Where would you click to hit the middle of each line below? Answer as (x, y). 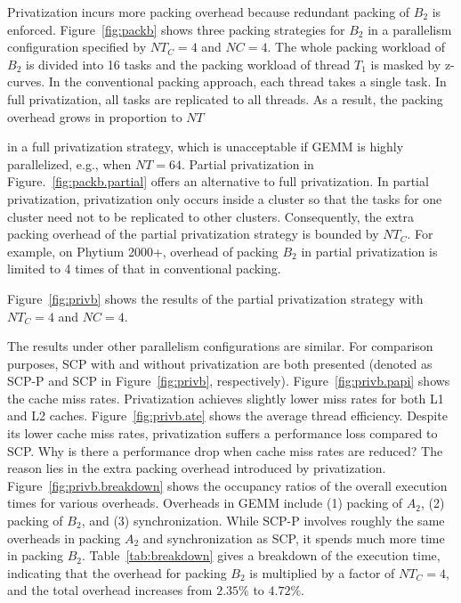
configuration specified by (77, 47)
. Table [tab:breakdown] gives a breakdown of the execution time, (261, 555)
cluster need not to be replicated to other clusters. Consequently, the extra (211, 216)
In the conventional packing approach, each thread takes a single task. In (247, 81)
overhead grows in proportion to (95, 116)
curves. (26, 81)
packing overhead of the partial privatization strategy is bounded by (193, 234)
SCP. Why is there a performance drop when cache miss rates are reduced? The (225, 450)
